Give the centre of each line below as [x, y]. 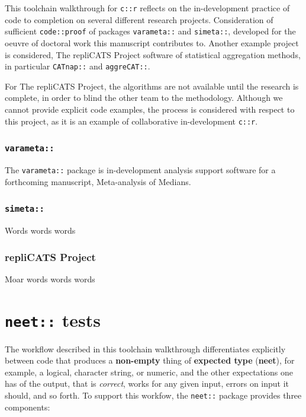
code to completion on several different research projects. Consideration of [139, 19]
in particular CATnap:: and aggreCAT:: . [78, 66]
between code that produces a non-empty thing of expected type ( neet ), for [150, 360]
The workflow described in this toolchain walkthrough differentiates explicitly [145, 348]
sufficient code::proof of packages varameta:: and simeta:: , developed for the [150, 31]
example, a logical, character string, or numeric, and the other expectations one [149, 372]
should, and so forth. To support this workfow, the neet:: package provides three [153, 395]
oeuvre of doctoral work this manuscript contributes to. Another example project [152, 42]
